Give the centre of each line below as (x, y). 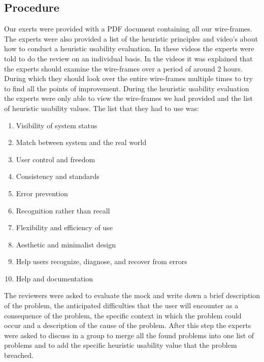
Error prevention (42, 193)
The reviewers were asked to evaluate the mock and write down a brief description (132, 295)
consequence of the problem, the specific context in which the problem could (123, 315)
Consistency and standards (58, 176)
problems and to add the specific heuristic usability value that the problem (121, 345)
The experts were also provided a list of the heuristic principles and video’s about (131, 38)
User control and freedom (56, 159)
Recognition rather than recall (63, 210)
